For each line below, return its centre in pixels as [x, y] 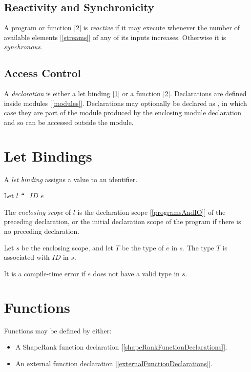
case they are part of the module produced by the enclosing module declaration [123, 113]
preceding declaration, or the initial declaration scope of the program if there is [123, 221]
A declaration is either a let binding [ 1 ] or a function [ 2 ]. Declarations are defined [125, 93]
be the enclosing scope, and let [67, 247]
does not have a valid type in [136, 273]
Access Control [42, 73]
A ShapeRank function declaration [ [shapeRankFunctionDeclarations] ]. [121, 347]
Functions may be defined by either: [58, 330]
